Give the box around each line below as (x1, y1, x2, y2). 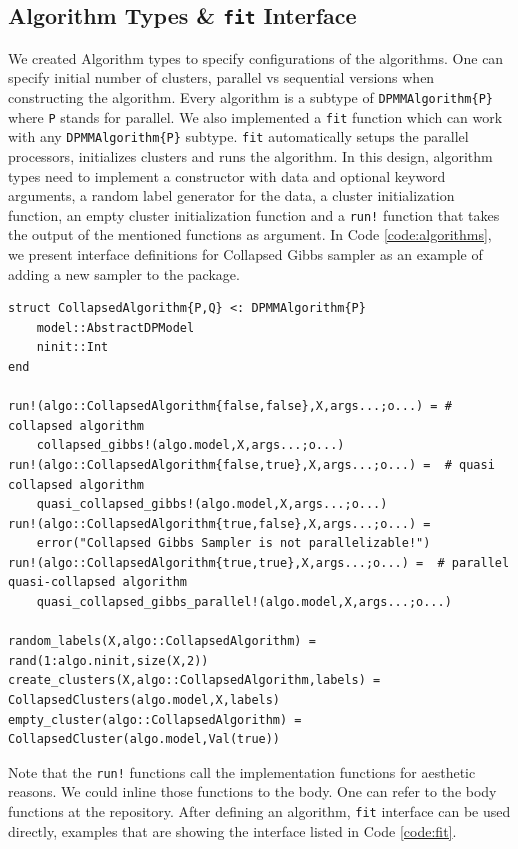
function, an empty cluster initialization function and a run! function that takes (8, 204, 500, 225)
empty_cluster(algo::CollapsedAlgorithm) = (8, 712, 302, 727)
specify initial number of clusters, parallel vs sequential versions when (8, 67, 435, 88)
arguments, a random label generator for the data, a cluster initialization (8, 185, 455, 206)
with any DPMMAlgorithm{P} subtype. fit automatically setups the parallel (8, 126, 469, 147)
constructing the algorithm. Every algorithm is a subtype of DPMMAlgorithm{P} (8, 86, 493, 107)
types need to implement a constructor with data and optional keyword (8, 165, 446, 186)
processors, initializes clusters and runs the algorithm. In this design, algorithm (8, 145, 493, 166)
